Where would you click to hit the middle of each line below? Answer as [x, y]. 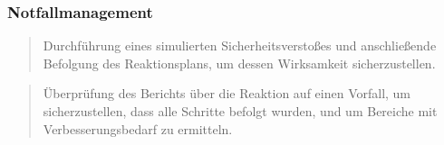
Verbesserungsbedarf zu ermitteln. [138, 128]
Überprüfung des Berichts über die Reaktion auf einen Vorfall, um [227, 93]
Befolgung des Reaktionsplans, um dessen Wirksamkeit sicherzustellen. [239, 63]
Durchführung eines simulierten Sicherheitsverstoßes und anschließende [240, 45]
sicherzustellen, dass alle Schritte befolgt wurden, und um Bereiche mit [240, 111]
